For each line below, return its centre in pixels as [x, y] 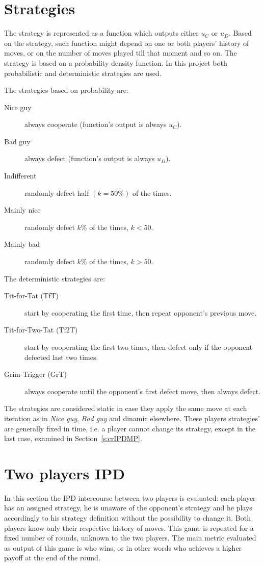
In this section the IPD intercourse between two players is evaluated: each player [130, 497]
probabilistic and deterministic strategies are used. [83, 73]
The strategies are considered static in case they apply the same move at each [126, 408]
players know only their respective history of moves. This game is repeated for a [129, 528]
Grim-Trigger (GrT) [35, 374]
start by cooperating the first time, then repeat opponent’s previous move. [141, 312]
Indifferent [20, 176]
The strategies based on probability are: [66, 90]
